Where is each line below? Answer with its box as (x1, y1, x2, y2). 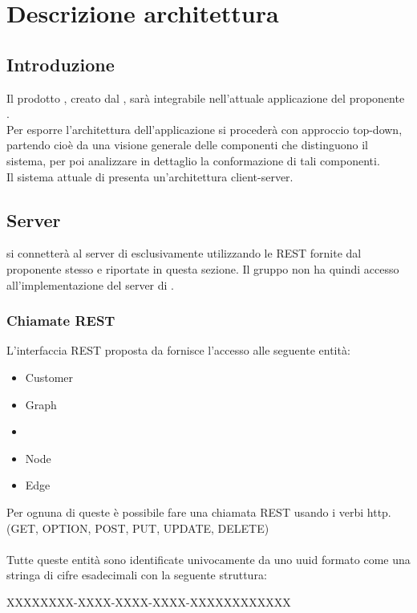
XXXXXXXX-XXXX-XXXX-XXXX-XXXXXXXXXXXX (6, 593, 291, 610)
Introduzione (6, 51, 115, 76)
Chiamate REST (6, 311, 115, 331)
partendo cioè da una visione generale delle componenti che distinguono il (6, 136, 368, 153)
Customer (25, 368, 74, 385)
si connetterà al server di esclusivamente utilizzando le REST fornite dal (6, 245, 362, 262)
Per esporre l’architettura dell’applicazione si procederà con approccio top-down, (6, 120, 403, 137)
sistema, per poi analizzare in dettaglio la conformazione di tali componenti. (6, 152, 380, 168)
